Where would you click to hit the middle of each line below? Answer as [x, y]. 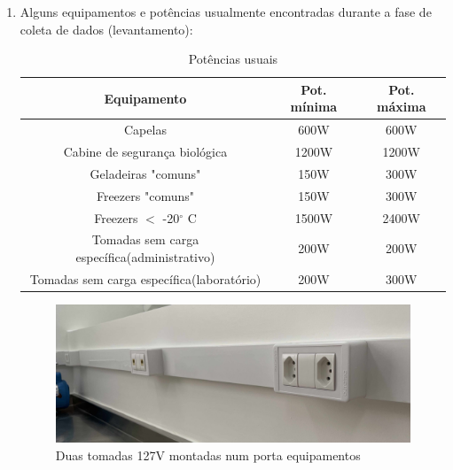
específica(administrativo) [145, 257]
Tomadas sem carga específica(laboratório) [145, 278]
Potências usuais [233, 59]
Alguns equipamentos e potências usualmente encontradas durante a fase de [226, 12]
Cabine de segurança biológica [145, 152]
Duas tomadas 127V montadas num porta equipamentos [208, 455]
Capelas [145, 130]
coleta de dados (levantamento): [106, 29]
